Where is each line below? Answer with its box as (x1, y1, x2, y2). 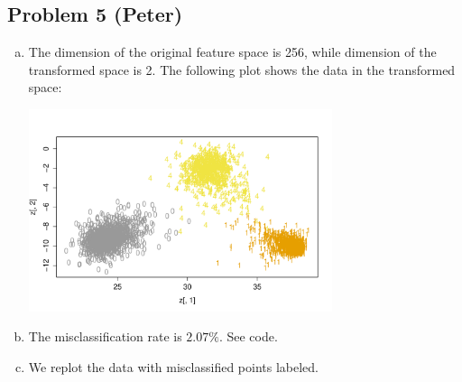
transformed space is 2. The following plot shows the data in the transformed (28, 60, 456, 79)
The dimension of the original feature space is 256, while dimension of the (28, 42, 437, 61)
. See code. (218, 327, 278, 346)
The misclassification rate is (28, 327, 182, 346)
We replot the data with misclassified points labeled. (28, 357, 319, 376)
